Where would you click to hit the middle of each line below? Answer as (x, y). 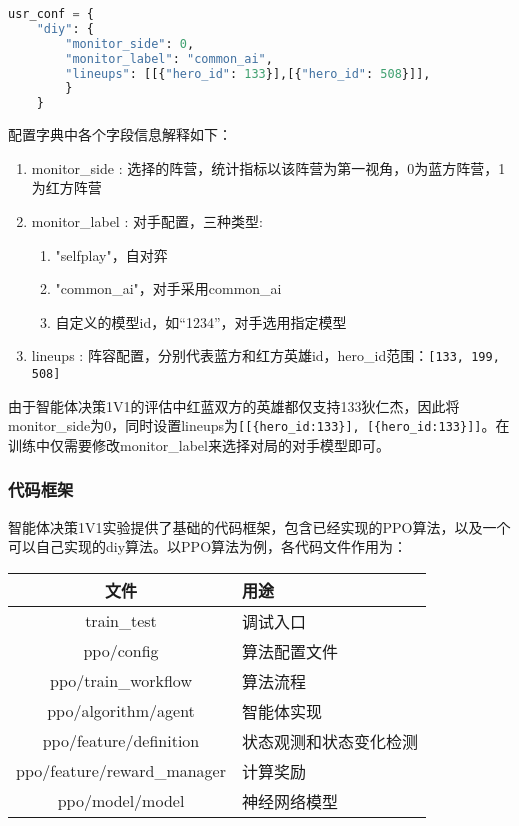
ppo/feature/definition (121, 741)
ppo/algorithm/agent (121, 711)
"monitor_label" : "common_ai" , (169, 58)
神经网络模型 (290, 801)
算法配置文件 (290, 651)
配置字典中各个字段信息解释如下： (120, 134)
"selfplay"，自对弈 (111, 254)
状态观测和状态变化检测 (330, 741)
